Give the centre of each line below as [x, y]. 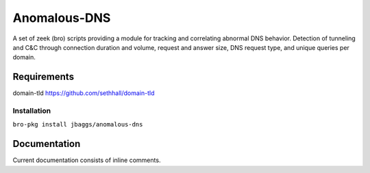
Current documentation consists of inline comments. [87, 160]
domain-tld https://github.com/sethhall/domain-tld [84, 93]
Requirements [44, 77]
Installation [32, 111]
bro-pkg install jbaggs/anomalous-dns [78, 124]
